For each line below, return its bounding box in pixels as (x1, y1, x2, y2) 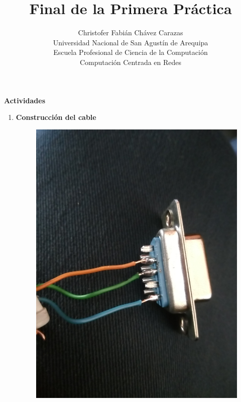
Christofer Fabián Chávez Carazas (78, 27, 183, 38)
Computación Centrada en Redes (79, 56, 182, 67)
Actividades (4, 95, 46, 105)
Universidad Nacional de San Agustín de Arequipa (53, 37, 208, 47)
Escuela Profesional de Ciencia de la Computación (53, 47, 208, 57)
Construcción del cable (16, 112, 96, 122)
